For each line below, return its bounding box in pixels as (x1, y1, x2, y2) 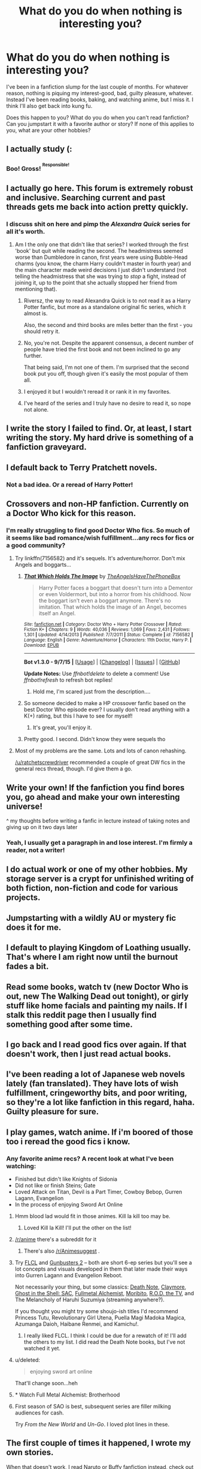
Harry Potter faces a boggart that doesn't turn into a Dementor (38, 584, 193, 591)
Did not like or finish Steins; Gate (14, 1182, 96, 1189)
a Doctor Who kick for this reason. (6, 508, 136, 519)
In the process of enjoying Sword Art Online (14, 1201, 123, 1208)
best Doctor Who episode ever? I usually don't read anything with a (23, 706, 190, 714)
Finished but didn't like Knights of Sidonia (14, 1175, 118, 1183)
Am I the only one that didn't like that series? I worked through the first (14, 241, 189, 248)
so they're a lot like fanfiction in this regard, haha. (6, 1098, 195, 1108)
